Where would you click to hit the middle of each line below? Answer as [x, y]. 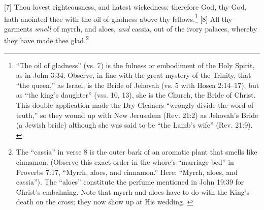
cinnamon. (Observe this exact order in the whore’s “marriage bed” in [125, 162]
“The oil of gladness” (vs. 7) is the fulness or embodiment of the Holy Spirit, [135, 65]
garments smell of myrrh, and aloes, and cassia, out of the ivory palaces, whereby [131, 28]
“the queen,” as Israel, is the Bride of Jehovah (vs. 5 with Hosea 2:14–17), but [138, 85]
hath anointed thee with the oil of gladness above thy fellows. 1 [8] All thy [118, 18]
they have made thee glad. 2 [46, 40]
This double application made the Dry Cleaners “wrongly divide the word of [135, 105]
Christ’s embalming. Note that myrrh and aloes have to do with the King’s [133, 191]
